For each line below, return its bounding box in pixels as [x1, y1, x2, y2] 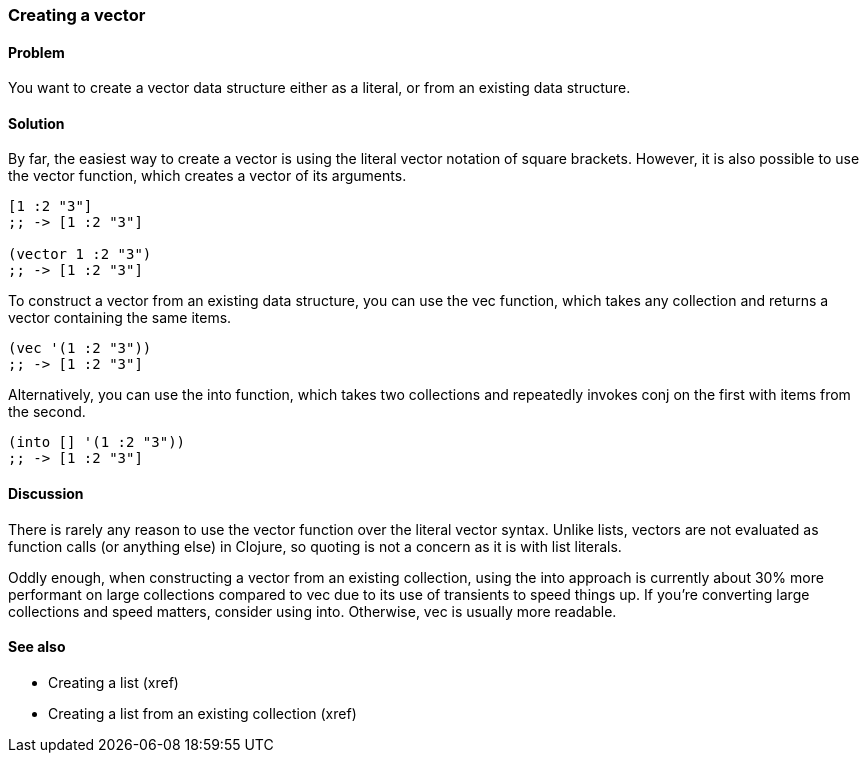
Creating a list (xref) [48, 673, 179, 691]
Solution [8, 114, 65, 132]
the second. [8, 403, 86, 421]
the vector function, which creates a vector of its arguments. [8, 167, 407, 185]
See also [8, 638, 66, 656]
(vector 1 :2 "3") [8, 246, 152, 263]
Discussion [8, 485, 84, 503]
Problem [8, 43, 65, 61]
